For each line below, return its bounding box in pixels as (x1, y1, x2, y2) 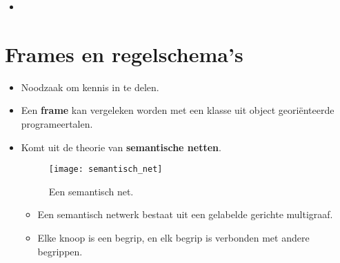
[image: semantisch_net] (48, 164, 163, 175)
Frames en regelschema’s (5, 39, 243, 68)
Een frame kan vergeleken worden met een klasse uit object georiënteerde (21, 103, 334, 117)
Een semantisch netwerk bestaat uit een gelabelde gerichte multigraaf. (37, 207, 333, 222)
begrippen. (37, 244, 83, 258)
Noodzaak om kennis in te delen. (21, 79, 159, 94)
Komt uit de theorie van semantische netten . (21, 139, 221, 154)
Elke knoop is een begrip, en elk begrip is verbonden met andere (37, 230, 310, 244)
